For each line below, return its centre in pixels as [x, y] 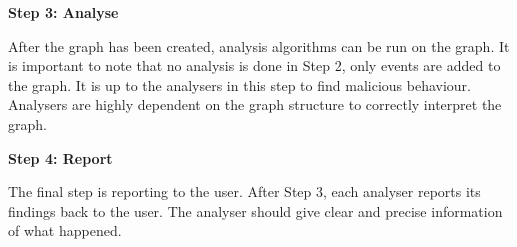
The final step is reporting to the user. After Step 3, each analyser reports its [244, 191]
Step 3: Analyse [63, 12]
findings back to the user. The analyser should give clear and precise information [255, 210]
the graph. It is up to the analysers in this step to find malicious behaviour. [239, 84]
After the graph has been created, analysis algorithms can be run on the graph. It [259, 45]
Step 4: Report [60, 157]
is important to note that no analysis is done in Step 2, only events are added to [254, 65]
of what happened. [65, 230]
